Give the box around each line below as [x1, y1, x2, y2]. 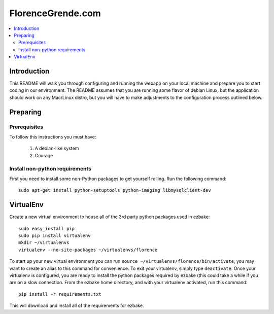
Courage [35, 152, 53, 158]
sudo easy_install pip [18, 226, 75, 231]
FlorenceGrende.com [9, 8, 101, 19]
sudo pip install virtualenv [18, 232, 91, 238]
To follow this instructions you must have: [9, 133, 96, 139]
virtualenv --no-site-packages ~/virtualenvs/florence [18, 247, 158, 253]
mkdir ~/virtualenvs [18, 240, 70, 246]
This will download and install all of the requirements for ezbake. [9, 302, 144, 309]
